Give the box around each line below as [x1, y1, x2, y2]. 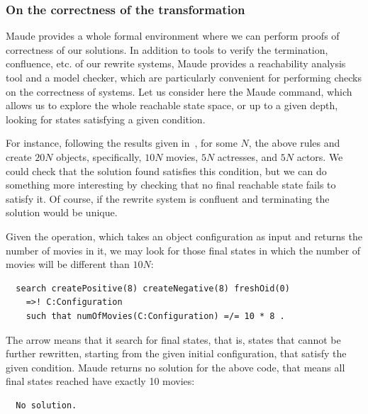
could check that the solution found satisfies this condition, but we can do [6, 163, 327, 178]
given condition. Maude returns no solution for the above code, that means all [6, 359, 345, 374]
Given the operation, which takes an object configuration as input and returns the [6, 228, 362, 243]
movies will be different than [6, 257, 130, 272]
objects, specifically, [56, 149, 142, 164]
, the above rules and [248, 135, 340, 150]
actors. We [296, 149, 343, 164]
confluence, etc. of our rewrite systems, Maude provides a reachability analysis [6, 56, 346, 71]
